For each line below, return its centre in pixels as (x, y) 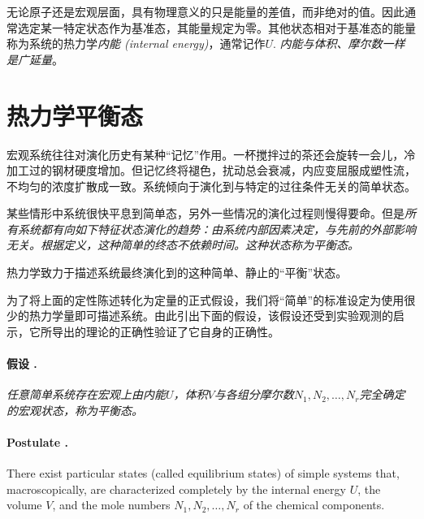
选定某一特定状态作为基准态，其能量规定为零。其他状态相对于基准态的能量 (216, 27)
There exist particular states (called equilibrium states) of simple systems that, (203, 473)
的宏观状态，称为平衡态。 (75, 410)
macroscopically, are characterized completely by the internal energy (176, 489)
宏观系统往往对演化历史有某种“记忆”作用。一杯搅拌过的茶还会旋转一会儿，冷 (211, 154)
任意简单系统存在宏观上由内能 (86, 394)
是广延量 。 (35, 59)
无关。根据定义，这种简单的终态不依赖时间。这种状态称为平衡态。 (183, 245)
